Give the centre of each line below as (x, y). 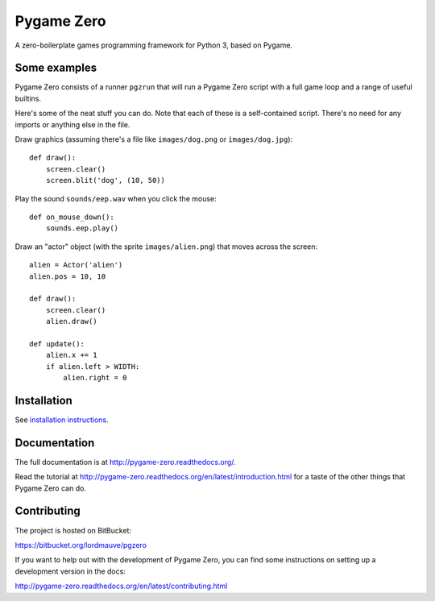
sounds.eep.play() (82, 228)
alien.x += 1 (71, 355)
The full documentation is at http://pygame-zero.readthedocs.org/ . (126, 462)
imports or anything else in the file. (72, 124)
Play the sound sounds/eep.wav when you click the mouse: (116, 198)
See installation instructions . (62, 420)
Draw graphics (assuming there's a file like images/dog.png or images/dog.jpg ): (154, 139)
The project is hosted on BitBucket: (73, 530)
